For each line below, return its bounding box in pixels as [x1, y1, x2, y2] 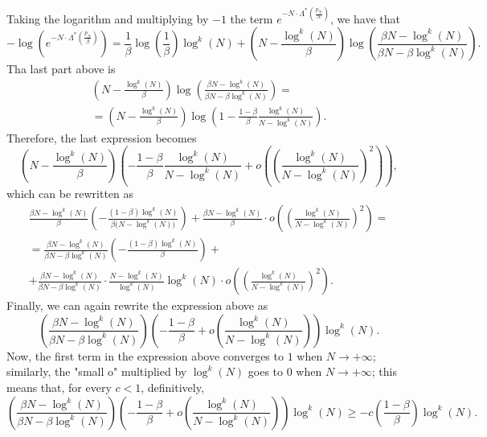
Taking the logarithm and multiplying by [6, 10, 209, 27]
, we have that [329, 10, 400, 27]
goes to [248, 363, 284, 380]
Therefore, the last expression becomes [6, 129, 197, 146]
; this [371, 363, 397, 380]
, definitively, [141, 378, 204, 395]
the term [230, 10, 273, 27]
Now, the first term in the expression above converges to [6, 347, 284, 364]
